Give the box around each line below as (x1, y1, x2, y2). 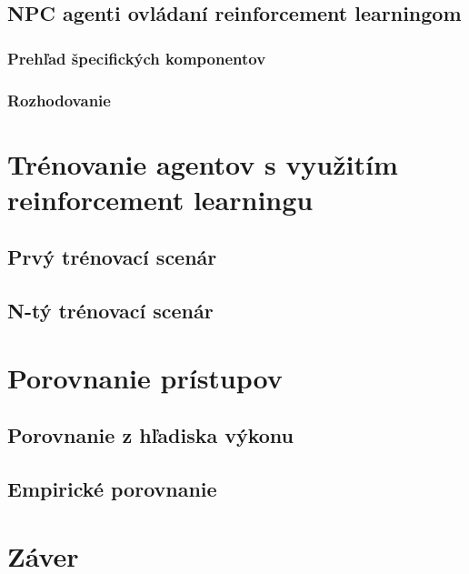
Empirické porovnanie (7, 475, 217, 503)
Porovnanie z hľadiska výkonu (7, 421, 294, 449)
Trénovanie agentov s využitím (7, 145, 398, 182)
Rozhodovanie (7, 88, 111, 111)
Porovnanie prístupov (7, 358, 283, 396)
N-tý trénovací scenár (7, 297, 214, 325)
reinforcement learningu (7, 180, 314, 217)
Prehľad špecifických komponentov (7, 46, 266, 69)
